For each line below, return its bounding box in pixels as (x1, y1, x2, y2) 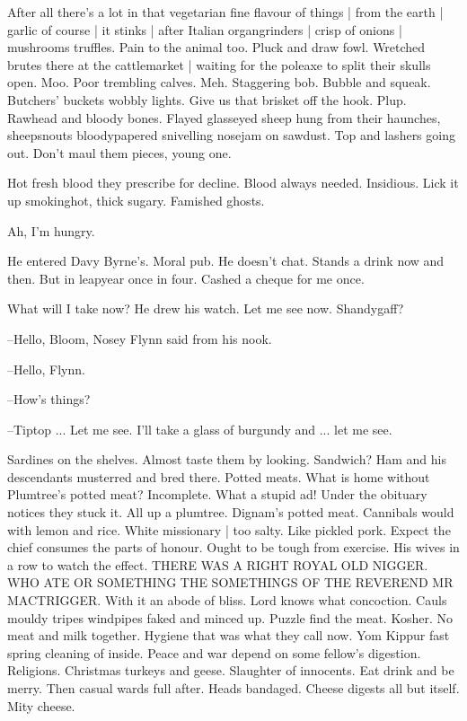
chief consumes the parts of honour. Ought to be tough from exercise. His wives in (7, 538, 460, 557)
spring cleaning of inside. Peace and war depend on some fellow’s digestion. (7, 643, 421, 662)
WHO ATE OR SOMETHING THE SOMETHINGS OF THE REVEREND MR (7, 573, 454, 592)
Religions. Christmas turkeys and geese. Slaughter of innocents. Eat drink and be (7, 661, 454, 680)
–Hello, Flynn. (7, 359, 85, 378)
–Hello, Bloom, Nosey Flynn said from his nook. (7, 329, 272, 347)
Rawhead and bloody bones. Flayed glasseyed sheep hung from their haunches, (7, 108, 441, 127)
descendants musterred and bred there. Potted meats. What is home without (7, 467, 430, 486)
